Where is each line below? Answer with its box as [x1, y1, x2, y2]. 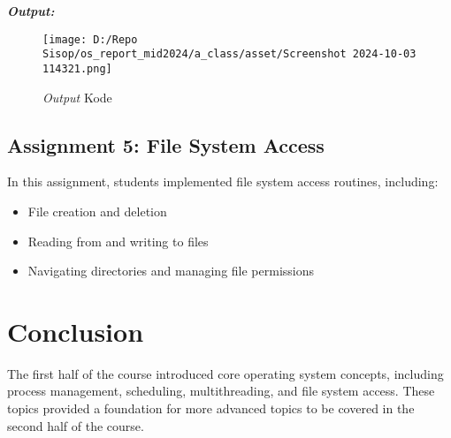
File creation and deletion [27, 201, 167, 220]
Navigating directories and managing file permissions [27, 261, 315, 280]
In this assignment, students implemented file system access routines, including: [7, 172, 439, 191]
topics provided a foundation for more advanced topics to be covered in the [7, 399, 415, 418]
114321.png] [42, 62, 112, 75]
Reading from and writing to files [27, 231, 209, 250]
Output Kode [42, 87, 112, 106]
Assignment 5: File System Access [7, 131, 325, 158]
